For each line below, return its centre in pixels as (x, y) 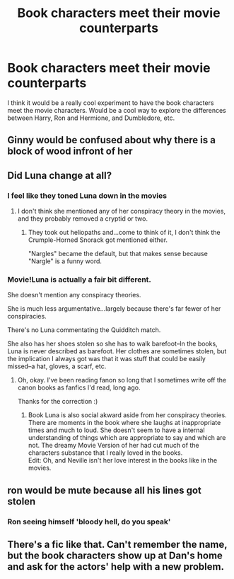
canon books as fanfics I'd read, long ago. (79, 387)
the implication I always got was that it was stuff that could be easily (107, 359)
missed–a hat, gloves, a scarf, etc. (57, 366)
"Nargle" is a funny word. (65, 261)
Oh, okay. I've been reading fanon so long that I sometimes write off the (122, 380)
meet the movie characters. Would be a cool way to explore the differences (117, 110)
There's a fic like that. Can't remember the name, (117, 545)
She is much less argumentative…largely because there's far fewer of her (114, 309)
